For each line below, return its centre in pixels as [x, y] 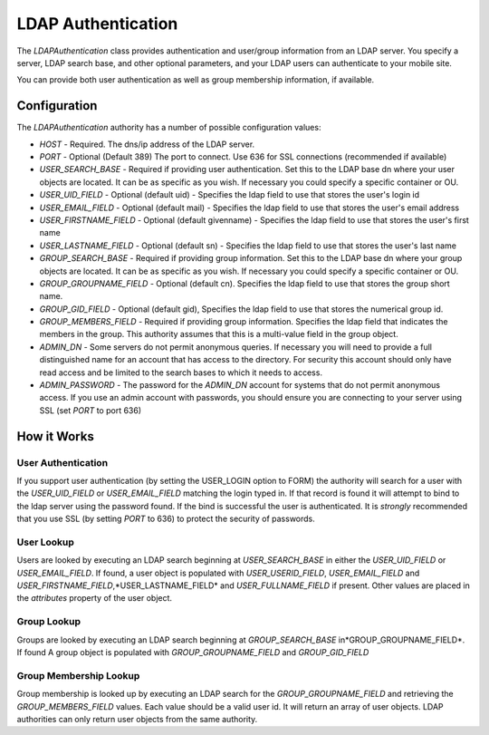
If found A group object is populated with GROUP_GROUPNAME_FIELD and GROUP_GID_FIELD [193, 652]
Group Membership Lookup [78, 675]
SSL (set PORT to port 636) [91, 410]
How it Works [55, 436]
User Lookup [45, 542]
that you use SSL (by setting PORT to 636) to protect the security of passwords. [166, 519]
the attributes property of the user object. [94, 598]
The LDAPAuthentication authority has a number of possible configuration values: [169, 128]
